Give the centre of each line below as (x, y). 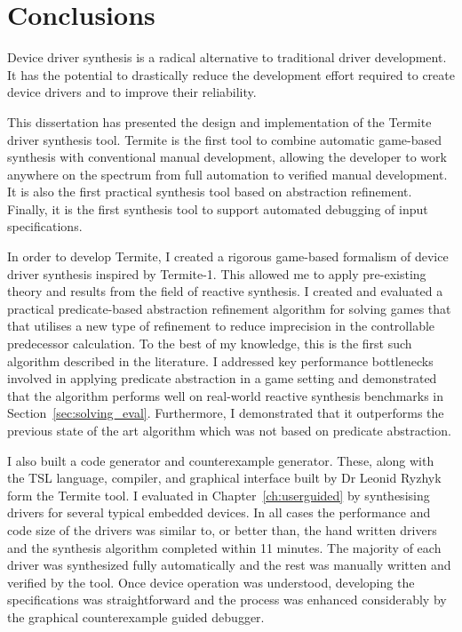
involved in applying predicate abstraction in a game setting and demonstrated (222, 378)
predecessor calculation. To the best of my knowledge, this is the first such (210, 344)
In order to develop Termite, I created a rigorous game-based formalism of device (228, 256)
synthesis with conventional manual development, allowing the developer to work (227, 157)
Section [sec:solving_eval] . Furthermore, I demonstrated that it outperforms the (226, 413)
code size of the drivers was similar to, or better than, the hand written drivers (222, 529)
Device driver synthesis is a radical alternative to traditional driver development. (227, 57)
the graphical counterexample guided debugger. (136, 616)
